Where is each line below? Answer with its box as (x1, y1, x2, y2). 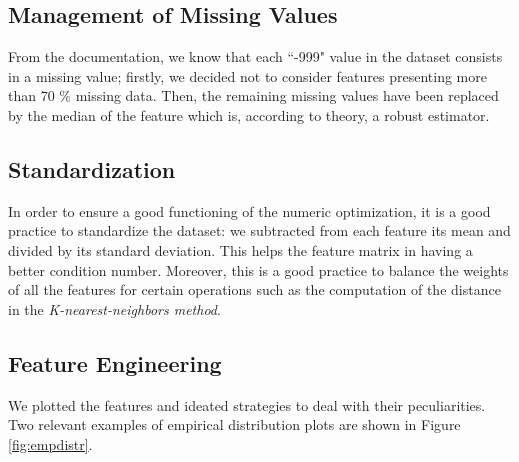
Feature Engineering (8, 347, 222, 378)
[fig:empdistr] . (8, 433, 93, 454)
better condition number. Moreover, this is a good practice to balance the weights (8, 259, 509, 280)
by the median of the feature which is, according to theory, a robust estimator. (8, 104, 490, 125)
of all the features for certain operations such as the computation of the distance (8, 279, 501, 300)
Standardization (8, 153, 176, 184)
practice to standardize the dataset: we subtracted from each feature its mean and (8, 220, 511, 241)
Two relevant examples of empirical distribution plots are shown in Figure (8, 414, 461, 435)
